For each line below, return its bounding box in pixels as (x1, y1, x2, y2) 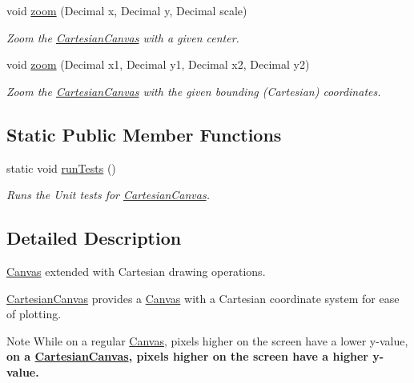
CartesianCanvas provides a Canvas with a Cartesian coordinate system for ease (6, 289, 400, 306)
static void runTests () (6, 159, 116, 176)
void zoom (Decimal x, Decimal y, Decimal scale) (6, 2, 247, 18)
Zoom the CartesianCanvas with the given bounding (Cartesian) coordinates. (6, 82, 381, 99)
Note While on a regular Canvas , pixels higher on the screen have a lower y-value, (6, 332, 408, 349)
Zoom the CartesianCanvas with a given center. (6, 29, 239, 46)
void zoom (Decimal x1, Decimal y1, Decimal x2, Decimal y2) (6, 56, 310, 73)
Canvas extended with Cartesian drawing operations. (6, 262, 266, 279)
